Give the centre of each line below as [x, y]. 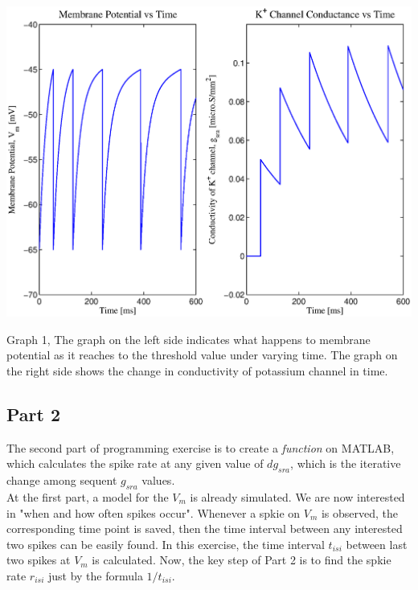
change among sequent [62, 480]
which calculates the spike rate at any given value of [135, 463]
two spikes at [39, 560]
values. [158, 480]
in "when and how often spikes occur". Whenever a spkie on [154, 512]
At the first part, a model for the [88, 497]
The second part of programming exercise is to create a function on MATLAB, [201, 447]
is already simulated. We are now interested [297, 497]
